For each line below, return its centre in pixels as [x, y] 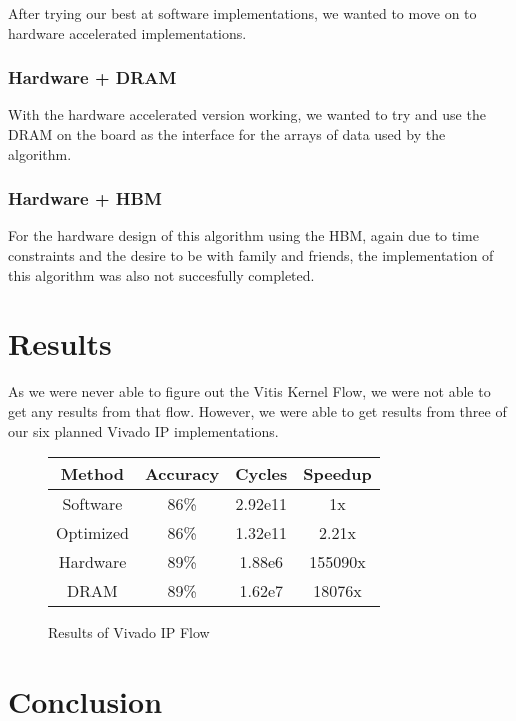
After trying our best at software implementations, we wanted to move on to [242, 13]
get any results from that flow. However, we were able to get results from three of [257, 410]
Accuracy [182, 474]
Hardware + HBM [85, 198]
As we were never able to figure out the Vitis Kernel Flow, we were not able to [249, 391]
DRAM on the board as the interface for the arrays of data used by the [227, 134]
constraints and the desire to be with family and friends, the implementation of [251, 255]
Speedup [337, 474]
